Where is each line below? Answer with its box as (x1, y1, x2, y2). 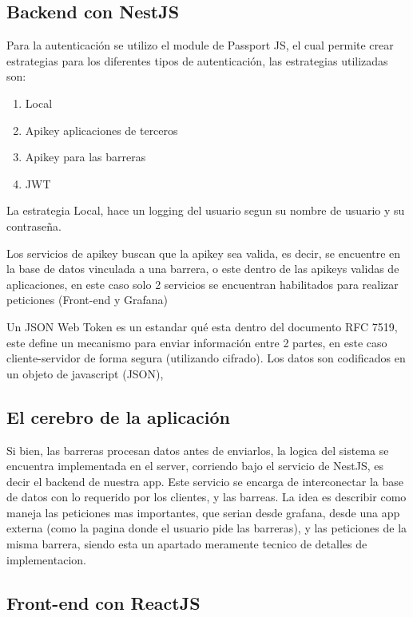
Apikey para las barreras (25, 148, 146, 165)
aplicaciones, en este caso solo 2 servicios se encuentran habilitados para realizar (6, 275, 399, 292)
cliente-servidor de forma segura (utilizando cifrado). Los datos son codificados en (6, 350, 406, 366)
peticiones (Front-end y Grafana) (6, 291, 168, 308)
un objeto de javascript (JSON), (6, 365, 164, 382)
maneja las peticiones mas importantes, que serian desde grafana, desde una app (6, 504, 400, 520)
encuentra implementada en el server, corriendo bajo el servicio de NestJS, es (6, 457, 384, 474)
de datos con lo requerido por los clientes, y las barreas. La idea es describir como (6, 488, 407, 505)
